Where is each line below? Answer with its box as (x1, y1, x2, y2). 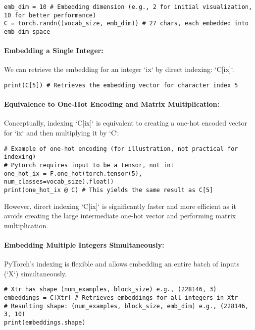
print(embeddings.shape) (4, 319, 86, 326)
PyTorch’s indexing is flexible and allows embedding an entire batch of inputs (4, 259, 240, 269)
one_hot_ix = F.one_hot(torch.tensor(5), (4, 170, 143, 177)
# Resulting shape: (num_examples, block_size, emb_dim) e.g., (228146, (4, 302, 249, 310)
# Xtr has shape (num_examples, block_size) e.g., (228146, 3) (4, 286, 217, 293)
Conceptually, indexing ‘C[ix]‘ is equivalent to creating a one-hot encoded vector (4, 118, 247, 128)
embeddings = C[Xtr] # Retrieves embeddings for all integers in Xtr (4, 294, 238, 302)
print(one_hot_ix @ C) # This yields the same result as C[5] (4, 186, 213, 194)
